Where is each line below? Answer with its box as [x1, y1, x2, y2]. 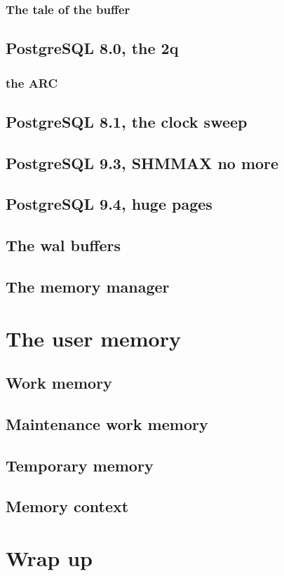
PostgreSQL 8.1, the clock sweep [6, 110, 248, 132]
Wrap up [6, 544, 93, 572]
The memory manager [6, 275, 170, 297]
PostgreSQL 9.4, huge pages [6, 193, 212, 215]
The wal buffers [6, 234, 121, 256]
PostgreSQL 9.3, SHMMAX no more [6, 152, 279, 173]
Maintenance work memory [6, 413, 208, 434]
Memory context [6, 495, 129, 517]
